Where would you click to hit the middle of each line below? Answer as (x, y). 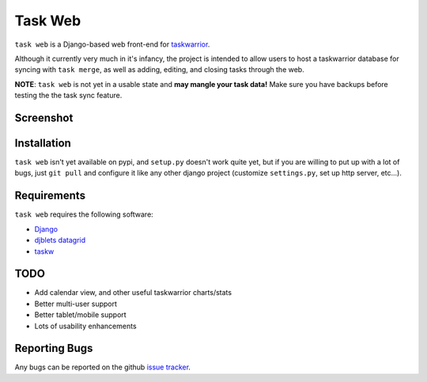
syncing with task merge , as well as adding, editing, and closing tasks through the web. (159, 70)
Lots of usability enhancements (86, 326)
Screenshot (44, 117)
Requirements (50, 196)
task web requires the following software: (84, 214)
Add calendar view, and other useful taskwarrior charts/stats (133, 293)
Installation (43, 143)
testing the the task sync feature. (68, 96)
